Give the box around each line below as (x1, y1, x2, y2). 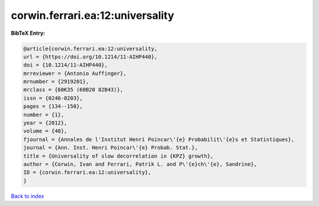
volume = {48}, (23, 127, 67, 135)
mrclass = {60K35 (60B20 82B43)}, (23, 86, 123, 93)
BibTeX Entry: (11, 30, 45, 37)
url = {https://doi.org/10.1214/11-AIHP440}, (23, 53, 158, 60)
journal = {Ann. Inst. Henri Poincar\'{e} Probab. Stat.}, (23, 145, 198, 151)
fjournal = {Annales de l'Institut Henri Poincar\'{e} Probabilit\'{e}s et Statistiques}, (23, 136, 295, 143)
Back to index (11, 192, 44, 200)
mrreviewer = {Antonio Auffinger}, (23, 70, 126, 77)
